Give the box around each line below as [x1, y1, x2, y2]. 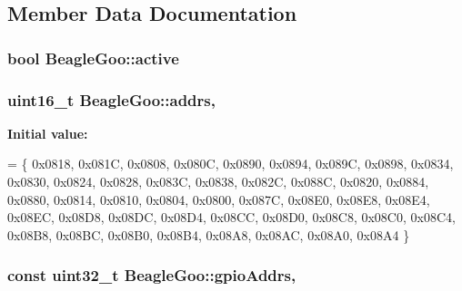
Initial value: [7, 123, 88, 142]
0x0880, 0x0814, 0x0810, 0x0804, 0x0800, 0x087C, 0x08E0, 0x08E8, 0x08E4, [7, 189, 430, 209]
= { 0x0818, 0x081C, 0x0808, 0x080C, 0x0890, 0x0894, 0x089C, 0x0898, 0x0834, [7, 154, 454, 173]
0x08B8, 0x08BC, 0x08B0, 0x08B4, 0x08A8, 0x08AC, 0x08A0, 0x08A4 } [7, 225, 410, 244]
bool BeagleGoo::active [7, 46, 179, 69]
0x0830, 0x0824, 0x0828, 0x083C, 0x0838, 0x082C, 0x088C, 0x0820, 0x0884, [7, 172, 429, 191]
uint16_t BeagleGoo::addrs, [7, 88, 216, 111]
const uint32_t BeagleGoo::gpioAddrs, [7, 264, 296, 286]
